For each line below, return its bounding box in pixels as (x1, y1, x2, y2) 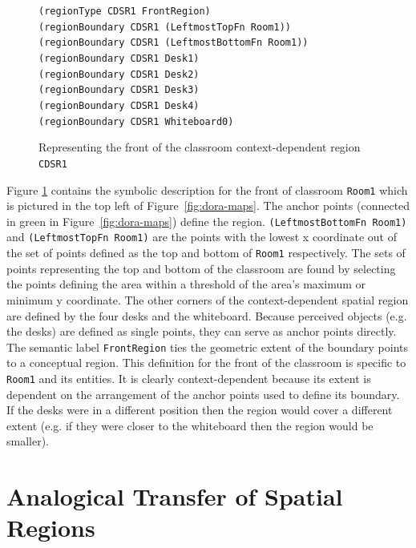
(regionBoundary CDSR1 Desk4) (38, 99, 200, 111)
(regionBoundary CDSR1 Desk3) (38, 84, 200, 96)
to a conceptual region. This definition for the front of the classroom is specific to (6, 354, 406, 371)
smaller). (6, 433, 50, 449)
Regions (6, 511, 95, 544)
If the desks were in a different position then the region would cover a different (6, 401, 393, 418)
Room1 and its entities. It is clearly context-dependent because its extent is (6, 369, 371, 386)
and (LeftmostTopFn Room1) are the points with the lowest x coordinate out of (6, 228, 397, 245)
